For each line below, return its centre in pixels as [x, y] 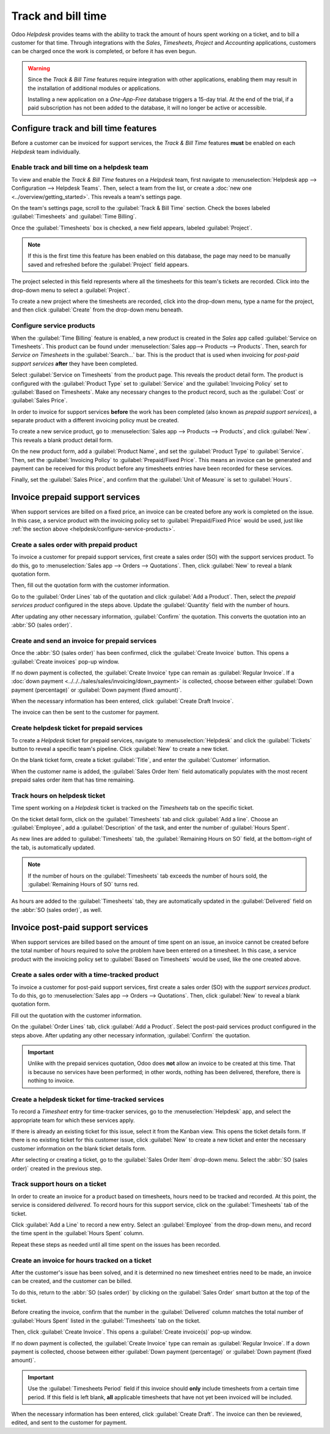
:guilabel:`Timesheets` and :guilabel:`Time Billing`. [74, 217]
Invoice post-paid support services [80, 927]
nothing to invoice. [51, 1081]
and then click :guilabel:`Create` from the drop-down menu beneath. [97, 310]
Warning [39, 68]
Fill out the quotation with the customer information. [76, 1015]
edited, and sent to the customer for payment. [69, 1422]
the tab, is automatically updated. [53, 847]
